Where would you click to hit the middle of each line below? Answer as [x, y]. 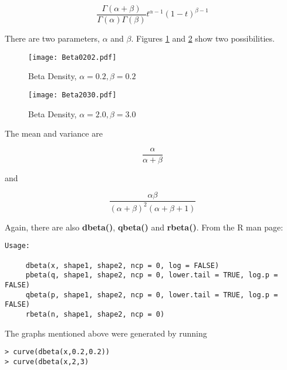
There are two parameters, [52, 38]
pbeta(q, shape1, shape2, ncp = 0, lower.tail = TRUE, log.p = [152, 275]
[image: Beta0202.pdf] [72, 57]
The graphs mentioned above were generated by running [106, 333]
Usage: [17, 246]
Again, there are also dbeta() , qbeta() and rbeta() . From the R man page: [144, 227]
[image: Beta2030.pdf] [72, 95]
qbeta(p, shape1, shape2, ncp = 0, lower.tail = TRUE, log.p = [152, 295]
